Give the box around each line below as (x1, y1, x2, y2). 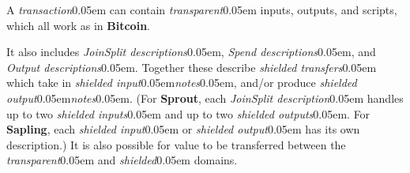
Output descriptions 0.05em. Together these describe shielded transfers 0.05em (6, 58, 377, 75)
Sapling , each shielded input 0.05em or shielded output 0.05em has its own (6, 121, 360, 137)
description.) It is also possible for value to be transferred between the (6, 136, 346, 152)
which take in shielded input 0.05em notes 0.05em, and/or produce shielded (6, 74, 357, 91)
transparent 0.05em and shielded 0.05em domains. (6, 152, 238, 168)
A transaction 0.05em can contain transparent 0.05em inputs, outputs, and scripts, (6, 2, 397, 17)
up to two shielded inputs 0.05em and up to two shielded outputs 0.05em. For (6, 105, 371, 122)
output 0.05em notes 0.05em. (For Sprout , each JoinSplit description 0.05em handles (6, 89, 404, 106)
